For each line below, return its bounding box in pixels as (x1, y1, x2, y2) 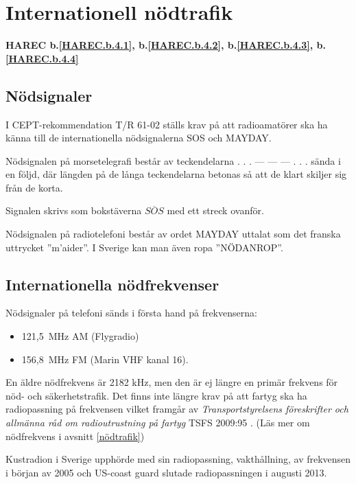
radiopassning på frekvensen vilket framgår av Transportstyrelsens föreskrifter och (5, 402, 348, 416)
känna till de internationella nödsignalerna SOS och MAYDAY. (5, 130, 272, 145)
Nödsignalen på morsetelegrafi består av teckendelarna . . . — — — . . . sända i (5, 153, 341, 168)
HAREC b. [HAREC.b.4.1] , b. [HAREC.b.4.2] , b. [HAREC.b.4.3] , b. (5, 38, 326, 52)
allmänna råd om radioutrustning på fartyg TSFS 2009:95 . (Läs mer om (5, 415, 310, 430)
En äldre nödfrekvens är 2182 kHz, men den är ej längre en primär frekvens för (5, 375, 338, 389)
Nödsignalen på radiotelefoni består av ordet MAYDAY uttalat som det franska (5, 227, 341, 241)
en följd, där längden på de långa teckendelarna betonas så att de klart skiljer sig (5, 167, 347, 181)
